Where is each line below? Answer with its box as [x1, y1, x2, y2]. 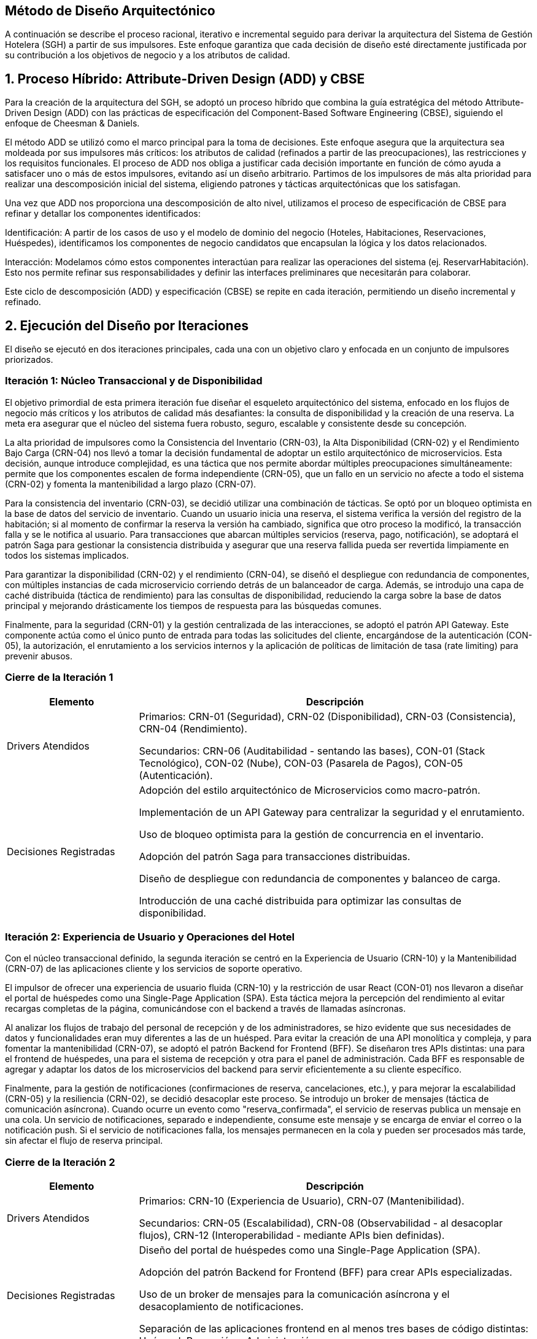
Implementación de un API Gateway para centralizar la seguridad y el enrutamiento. [139, 805, 525, 818]
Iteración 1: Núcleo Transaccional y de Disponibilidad [5, 375, 263, 387]
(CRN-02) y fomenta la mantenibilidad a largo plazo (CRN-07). [5, 478, 257, 489]
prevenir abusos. [5, 650, 73, 661]
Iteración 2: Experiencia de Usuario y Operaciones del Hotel [5, 930, 295, 943]
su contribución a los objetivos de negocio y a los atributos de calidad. [5, 50, 290, 61]
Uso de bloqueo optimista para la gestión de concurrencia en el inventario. [139, 828, 484, 840]
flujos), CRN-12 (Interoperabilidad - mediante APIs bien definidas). [139, 1229, 445, 1242]
